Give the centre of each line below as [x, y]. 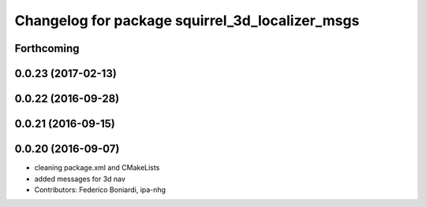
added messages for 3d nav [80, 179]
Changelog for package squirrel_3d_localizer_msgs [187, 20]
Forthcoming [47, 48]
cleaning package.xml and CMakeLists [97, 168]
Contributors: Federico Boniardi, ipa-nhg [100, 190]
